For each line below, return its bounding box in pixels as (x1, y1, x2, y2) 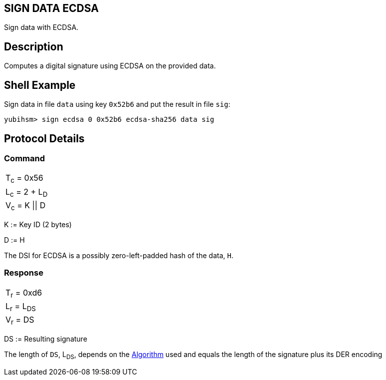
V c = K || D (5, 200, 46, 212)
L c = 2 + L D (5, 186, 48, 198)
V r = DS (5, 315, 34, 327)
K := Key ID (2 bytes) (4, 220, 72, 229)
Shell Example (4, 78, 76, 91)
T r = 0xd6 (5, 287, 42, 299)
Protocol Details (4, 132, 85, 145)
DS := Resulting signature (4, 335, 87, 344)
